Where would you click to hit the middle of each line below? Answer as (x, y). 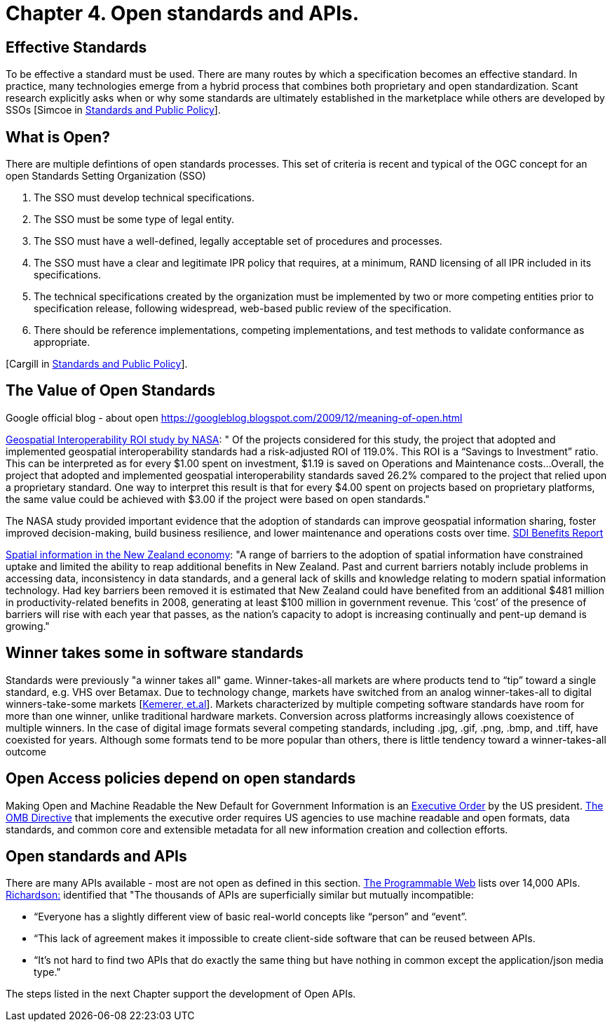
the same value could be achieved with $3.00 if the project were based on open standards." (218, 499)
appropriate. (62, 342)
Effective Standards (76, 47)
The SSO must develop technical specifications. (144, 198)
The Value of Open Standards (110, 391)
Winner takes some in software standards (155, 653)
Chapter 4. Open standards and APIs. (183, 13)
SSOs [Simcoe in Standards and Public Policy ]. (113, 110)
